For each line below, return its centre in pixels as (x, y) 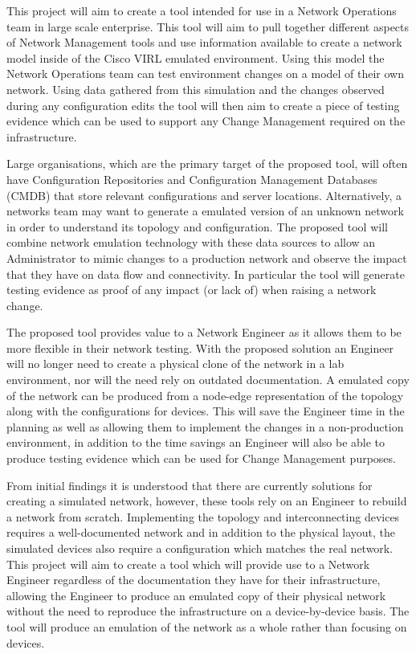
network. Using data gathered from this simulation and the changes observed (196, 89)
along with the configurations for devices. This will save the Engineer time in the (206, 411)
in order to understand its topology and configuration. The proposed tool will (197, 226)
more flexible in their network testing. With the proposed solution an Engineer (200, 347)
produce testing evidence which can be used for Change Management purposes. (201, 458)
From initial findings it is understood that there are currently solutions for (190, 485)
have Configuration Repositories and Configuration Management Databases (192, 179)
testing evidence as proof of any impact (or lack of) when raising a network (192, 290)
